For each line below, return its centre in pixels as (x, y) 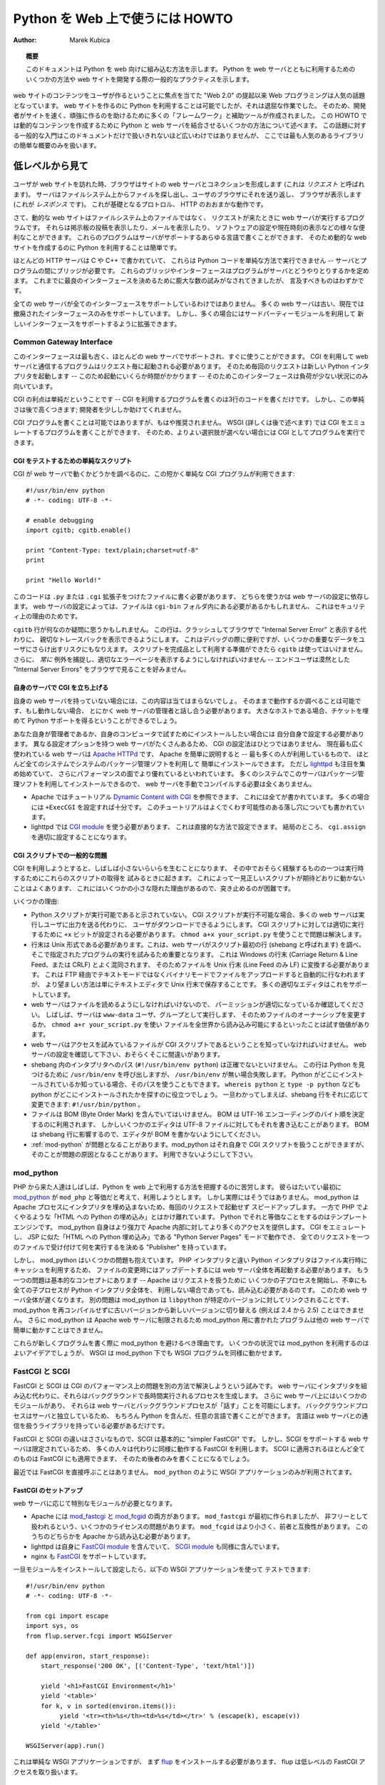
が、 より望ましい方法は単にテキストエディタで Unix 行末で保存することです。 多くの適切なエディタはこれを (190, 985)
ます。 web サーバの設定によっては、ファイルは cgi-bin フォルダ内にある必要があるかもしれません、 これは (174, 606)
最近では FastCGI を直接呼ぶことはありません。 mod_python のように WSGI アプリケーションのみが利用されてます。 (184, 1472)
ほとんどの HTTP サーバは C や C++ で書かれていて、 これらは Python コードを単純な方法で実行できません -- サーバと (187, 261)
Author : (25, 40)
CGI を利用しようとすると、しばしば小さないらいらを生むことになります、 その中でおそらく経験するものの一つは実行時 (189, 868)
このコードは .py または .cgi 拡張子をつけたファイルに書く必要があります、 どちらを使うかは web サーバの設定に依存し (191, 596)
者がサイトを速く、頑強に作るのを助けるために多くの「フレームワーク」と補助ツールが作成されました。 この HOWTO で (190, 115)
